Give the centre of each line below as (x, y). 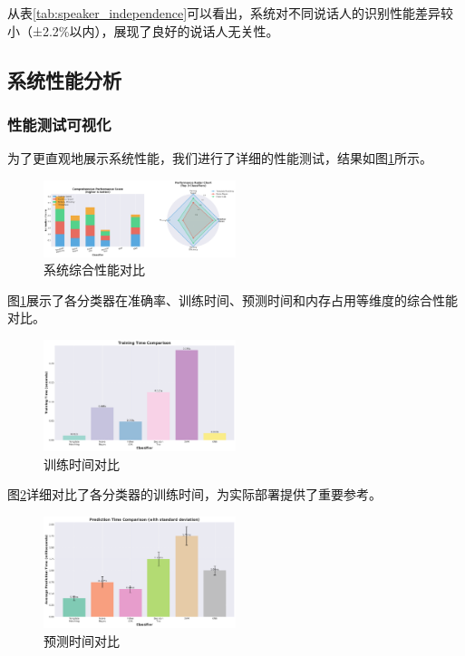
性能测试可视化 (59, 124)
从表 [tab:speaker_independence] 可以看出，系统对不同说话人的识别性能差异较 (231, 13)
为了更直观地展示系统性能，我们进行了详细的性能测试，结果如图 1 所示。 (220, 158)
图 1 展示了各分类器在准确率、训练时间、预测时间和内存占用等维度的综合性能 (232, 299)
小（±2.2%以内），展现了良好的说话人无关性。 (143, 30)
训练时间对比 (82, 463)
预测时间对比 (82, 640)
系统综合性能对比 (94, 270)
